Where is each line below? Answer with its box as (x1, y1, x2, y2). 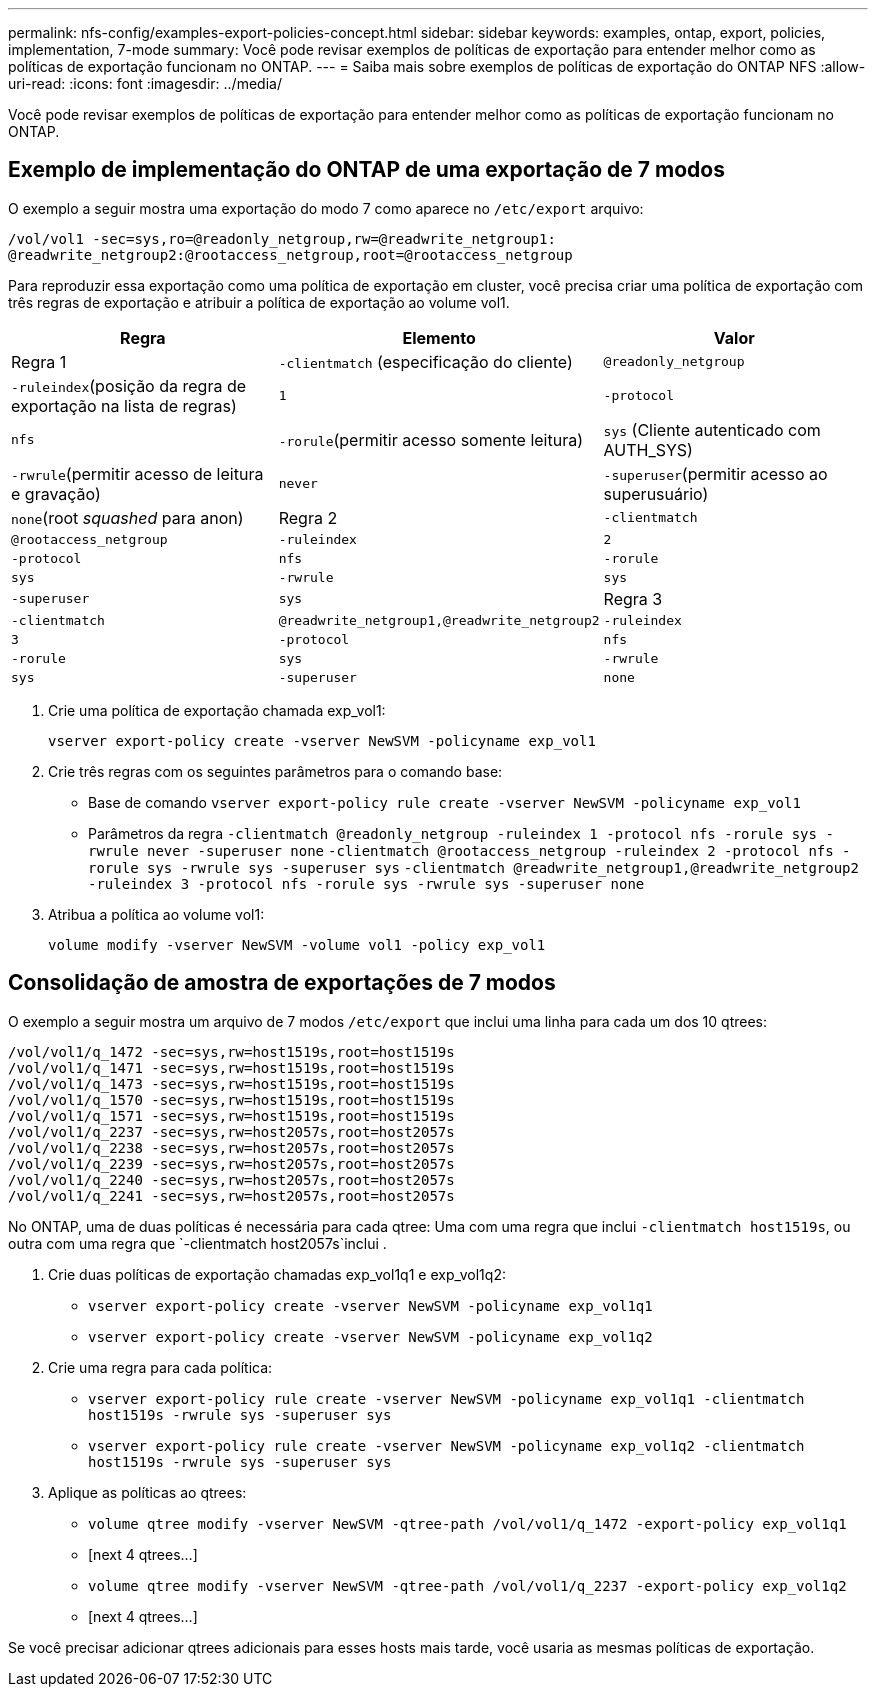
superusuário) (603, 483, 709, 504)
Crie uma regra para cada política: (48, 1358, 273, 1376)
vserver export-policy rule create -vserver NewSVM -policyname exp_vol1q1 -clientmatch (88, 1390, 805, 1407)
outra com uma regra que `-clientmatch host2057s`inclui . (8, 1234, 387, 1252)
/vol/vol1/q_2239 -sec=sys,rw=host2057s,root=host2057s (8, 1155, 455, 1172)
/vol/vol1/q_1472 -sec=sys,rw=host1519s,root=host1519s (8, 1043, 455, 1060)
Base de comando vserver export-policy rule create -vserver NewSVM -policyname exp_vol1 (88, 793, 801, 811)
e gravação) (11, 483, 101, 504)
